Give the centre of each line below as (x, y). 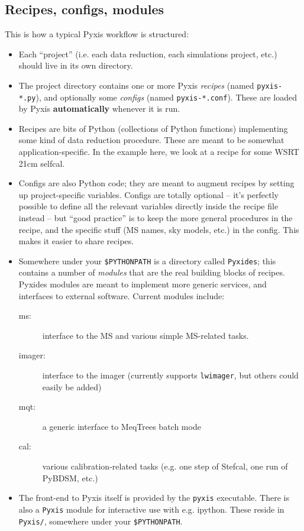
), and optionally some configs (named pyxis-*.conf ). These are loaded (166, 97)
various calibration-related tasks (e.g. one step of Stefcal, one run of (165, 466)
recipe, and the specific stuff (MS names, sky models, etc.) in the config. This (159, 229)
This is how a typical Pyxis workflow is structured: (97, 34)
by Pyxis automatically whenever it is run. (99, 109)
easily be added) (72, 386)
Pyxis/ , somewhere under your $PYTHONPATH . (101, 521)
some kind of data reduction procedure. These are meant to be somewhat (151, 140)
